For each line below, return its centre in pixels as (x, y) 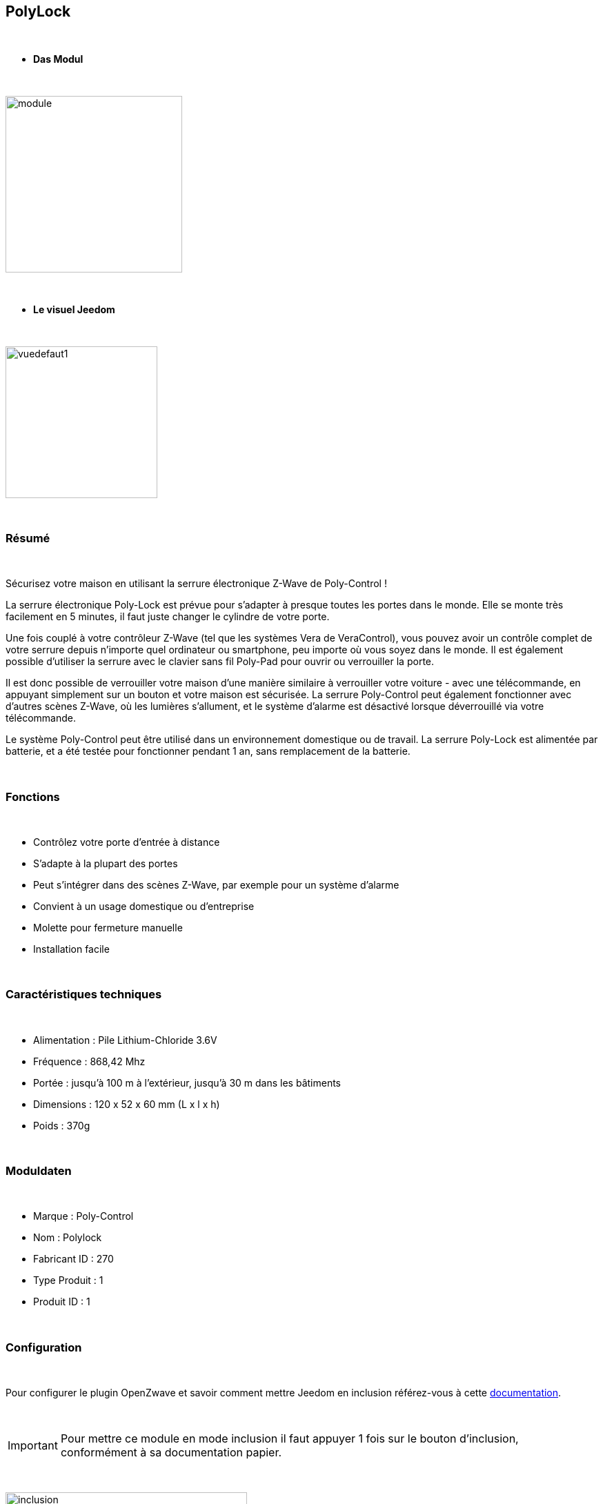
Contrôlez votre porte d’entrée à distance (127, 842)
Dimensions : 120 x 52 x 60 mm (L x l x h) (127, 1104)
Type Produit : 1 (68, 1280)
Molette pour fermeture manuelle (108, 927)
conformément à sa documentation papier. (171, 1453)
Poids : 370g (62, 1125)
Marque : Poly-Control (83, 1216)
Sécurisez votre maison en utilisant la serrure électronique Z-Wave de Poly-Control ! (196, 584)
